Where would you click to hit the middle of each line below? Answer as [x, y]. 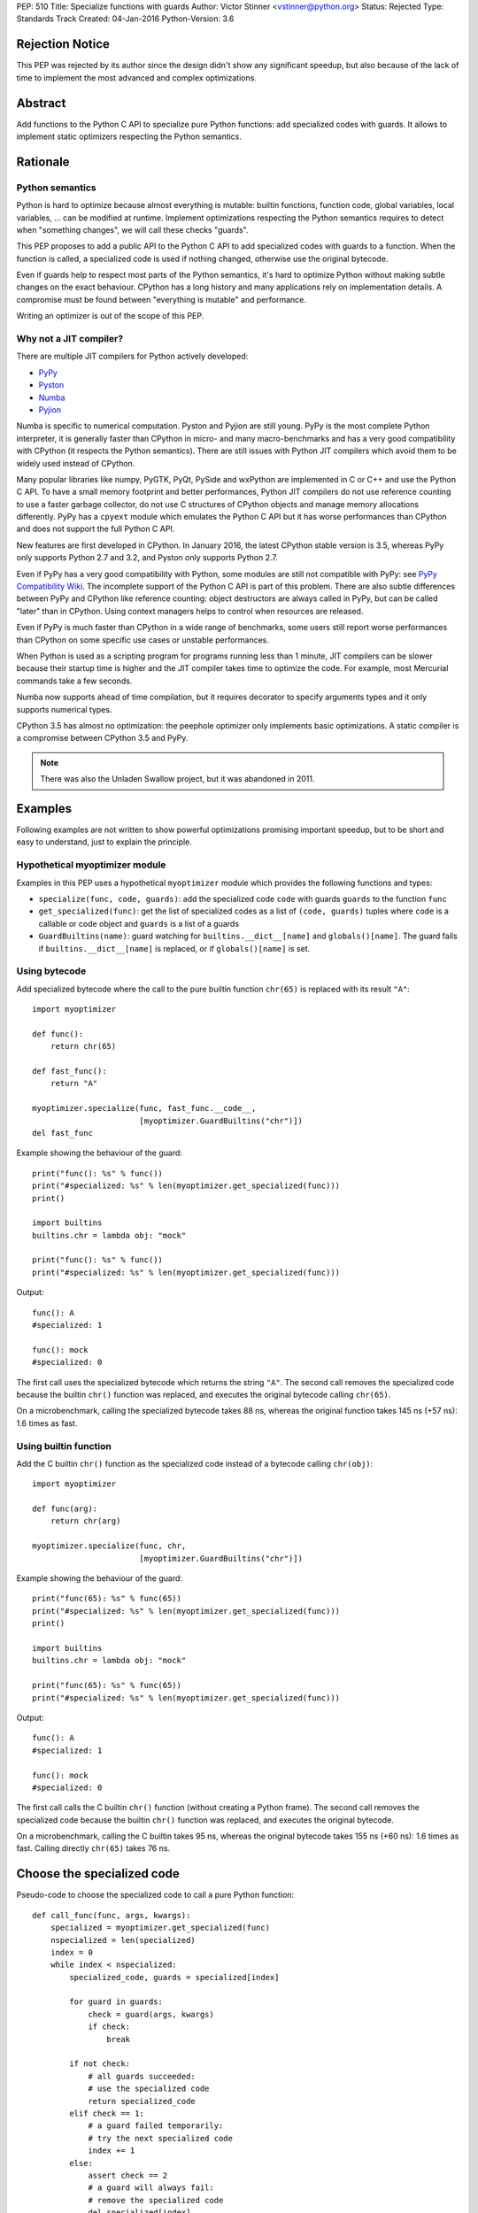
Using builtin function [64, 1446]
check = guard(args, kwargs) [151, 2014]
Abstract [41, 103]
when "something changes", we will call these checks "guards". [132, 229]
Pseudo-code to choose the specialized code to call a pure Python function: [155, 1895]
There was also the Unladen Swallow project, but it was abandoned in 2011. [177, 779]
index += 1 [112, 2151]
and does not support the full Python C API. [96, 529]
